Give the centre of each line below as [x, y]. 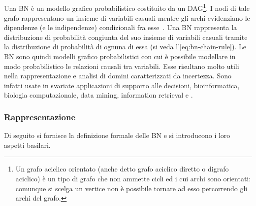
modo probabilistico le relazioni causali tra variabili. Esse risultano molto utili [122, 66]
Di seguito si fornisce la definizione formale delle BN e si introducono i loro [117, 135]
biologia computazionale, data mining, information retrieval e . [98, 95]
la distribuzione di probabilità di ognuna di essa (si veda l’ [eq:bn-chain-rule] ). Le [125, 47]
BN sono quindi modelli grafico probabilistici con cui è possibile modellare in [120, 56]
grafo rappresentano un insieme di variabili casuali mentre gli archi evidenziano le [127, 17]
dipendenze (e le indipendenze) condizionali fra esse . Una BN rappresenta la [121, 27]
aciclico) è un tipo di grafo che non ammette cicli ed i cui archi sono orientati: [133, 178]
